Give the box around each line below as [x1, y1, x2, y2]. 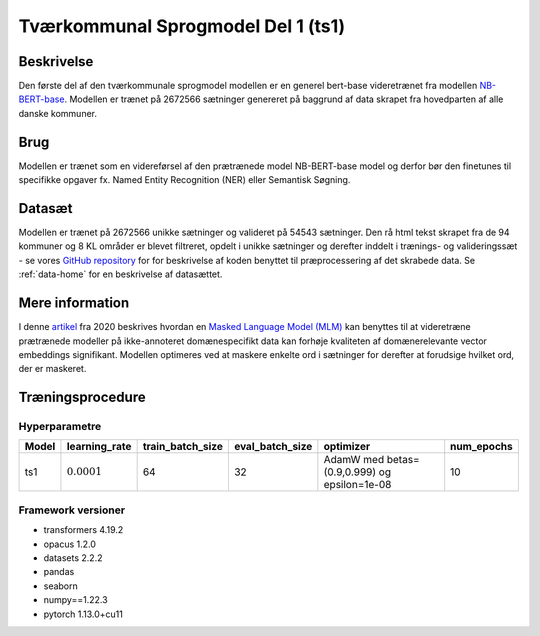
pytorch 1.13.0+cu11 [43, 608, 124, 620]
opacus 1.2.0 [43, 538, 97, 550]
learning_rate [66, 440, 132, 454]
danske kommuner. [18, 107, 97, 119]
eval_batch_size [233, 440, 313, 454]
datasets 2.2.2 [43, 551, 103, 564]
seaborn [43, 580, 79, 592]
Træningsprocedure [18, 389, 146, 406]
